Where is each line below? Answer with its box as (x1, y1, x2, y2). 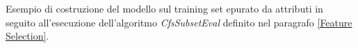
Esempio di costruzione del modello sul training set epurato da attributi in (6, 1, 323, 15)
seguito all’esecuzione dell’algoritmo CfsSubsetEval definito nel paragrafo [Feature (6, 15, 352, 29)
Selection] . (6, 29, 49, 43)
